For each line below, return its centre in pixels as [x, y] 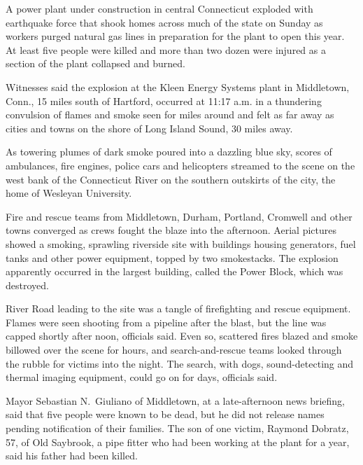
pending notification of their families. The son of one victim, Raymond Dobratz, [177, 428]
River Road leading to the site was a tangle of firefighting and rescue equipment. [178, 308]
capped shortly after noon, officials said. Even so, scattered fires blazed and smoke [182, 336]
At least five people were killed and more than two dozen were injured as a [166, 49]
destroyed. [27, 285]
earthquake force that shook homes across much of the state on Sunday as [164, 22]
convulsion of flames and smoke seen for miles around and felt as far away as [170, 114]
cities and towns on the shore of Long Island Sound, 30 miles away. [149, 128]
